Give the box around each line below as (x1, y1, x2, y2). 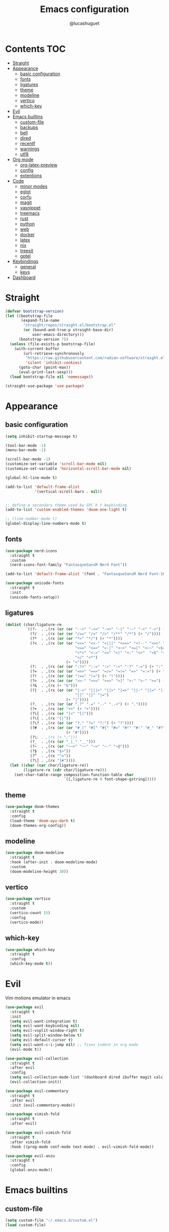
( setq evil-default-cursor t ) (10, 1038, 73, 1043)
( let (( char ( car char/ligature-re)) (10, 763, 89, 768)
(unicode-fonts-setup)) (10, 594, 59, 600)
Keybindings (12, 258, 39, 264)
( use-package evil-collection (5, 1056, 69, 1061)
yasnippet (20, 204, 41, 210)
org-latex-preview (20, 161, 58, 167)
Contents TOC (5, 43, 66, 54)
